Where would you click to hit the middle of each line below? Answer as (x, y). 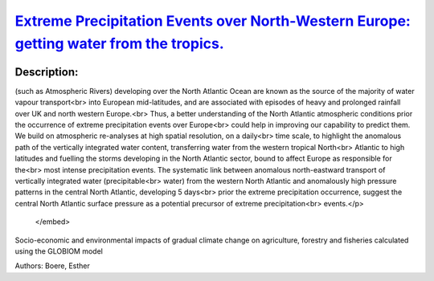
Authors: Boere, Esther (52, 266)
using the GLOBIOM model (59, 251)
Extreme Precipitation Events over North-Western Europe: (213, 21)
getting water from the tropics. (119, 43)
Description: (47, 72)
